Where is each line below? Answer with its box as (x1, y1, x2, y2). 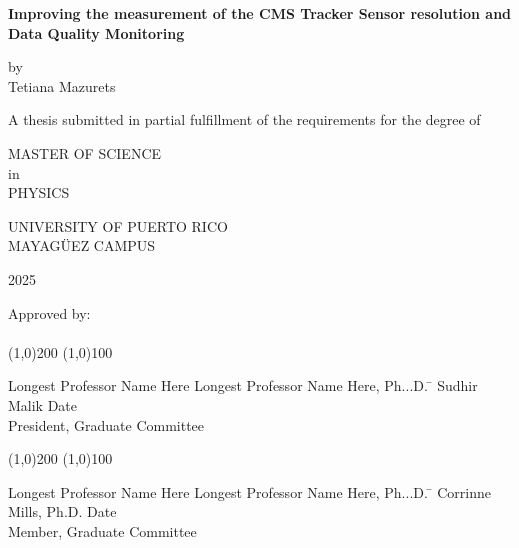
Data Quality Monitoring (8, 22, 185, 43)
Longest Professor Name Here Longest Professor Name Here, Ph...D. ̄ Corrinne (8, 481, 491, 502)
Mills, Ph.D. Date (8, 501, 117, 522)
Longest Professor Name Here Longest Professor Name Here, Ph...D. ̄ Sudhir (8, 375, 478, 396)
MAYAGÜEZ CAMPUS (8, 235, 156, 256)
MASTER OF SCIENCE (8, 142, 162, 163)
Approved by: (8, 302, 91, 323)
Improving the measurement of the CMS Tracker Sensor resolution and (8, 3, 512, 23)
